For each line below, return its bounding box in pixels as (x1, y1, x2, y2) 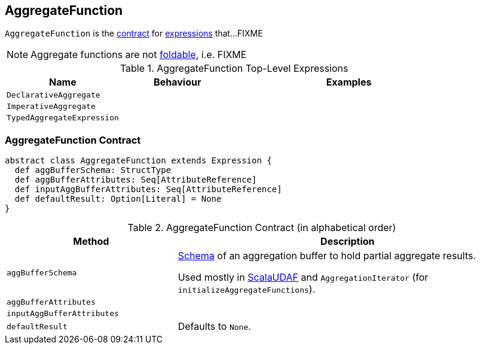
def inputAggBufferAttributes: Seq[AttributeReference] (14, 184, 282, 195)
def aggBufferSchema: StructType (14, 165, 172, 175)
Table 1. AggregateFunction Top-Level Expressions (120, 62, 348, 75)
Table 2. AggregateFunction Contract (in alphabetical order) (127, 221, 396, 234)
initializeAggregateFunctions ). (178, 283, 316, 296)
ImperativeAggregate (7, 102, 96, 111)
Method (73, 235, 109, 248)
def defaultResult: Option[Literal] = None (14, 194, 222, 204)
